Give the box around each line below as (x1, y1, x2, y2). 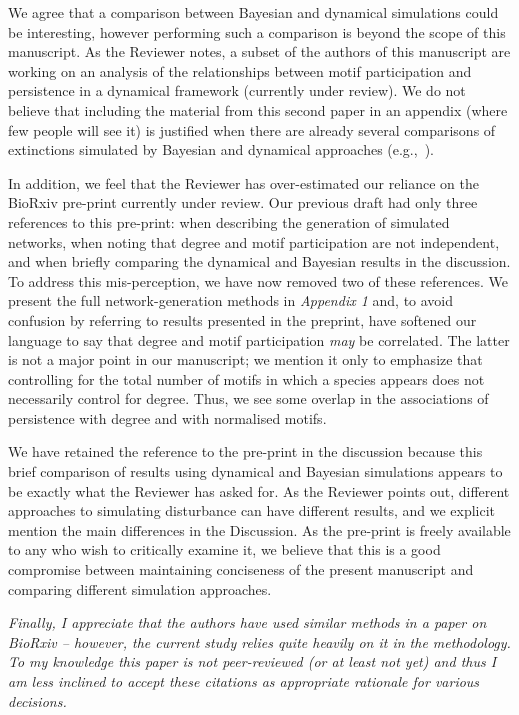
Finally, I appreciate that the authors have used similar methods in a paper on (8, 612, 487, 633)
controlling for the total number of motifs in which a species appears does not (8, 368, 485, 389)
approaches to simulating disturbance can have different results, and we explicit (8, 500, 496, 521)
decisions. (8, 690, 67, 711)
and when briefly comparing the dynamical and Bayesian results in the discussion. (8, 251, 511, 272)
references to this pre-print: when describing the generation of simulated (8, 211, 450, 232)
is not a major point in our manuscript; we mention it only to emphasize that (8, 349, 483, 370)
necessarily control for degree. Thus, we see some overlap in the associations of (8, 388, 489, 409)
